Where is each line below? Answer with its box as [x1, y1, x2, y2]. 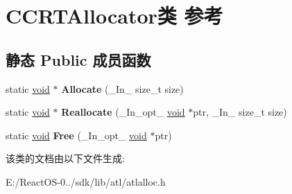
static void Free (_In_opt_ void [6, 127, 147, 142]
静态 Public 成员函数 [6, 48, 151, 70]
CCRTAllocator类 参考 [6, 1, 223, 30]
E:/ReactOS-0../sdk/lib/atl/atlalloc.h [6, 174, 166, 188]
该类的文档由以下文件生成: [6, 151, 125, 166]
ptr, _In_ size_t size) [193, 105, 287, 119]
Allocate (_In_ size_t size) [61, 81, 184, 96]
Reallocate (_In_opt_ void [61, 105, 185, 119]
